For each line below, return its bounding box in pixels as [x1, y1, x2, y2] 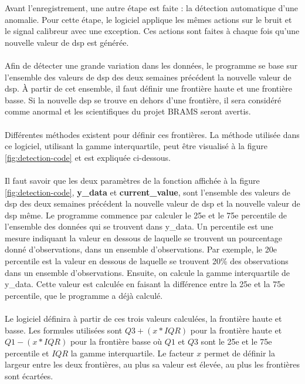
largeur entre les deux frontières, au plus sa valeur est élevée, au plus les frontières [5, 358, 300, 370]
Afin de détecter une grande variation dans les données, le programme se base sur [5, 59, 298, 71]
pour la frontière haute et [190, 324, 282, 336]
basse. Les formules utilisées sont [5, 324, 123, 336]
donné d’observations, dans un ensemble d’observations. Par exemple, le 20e [5, 243, 277, 255]
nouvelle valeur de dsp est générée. [5, 36, 129, 48]
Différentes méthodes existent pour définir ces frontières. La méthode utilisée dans [5, 128, 300, 140]
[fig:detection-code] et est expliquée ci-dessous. [5, 151, 171, 163]
